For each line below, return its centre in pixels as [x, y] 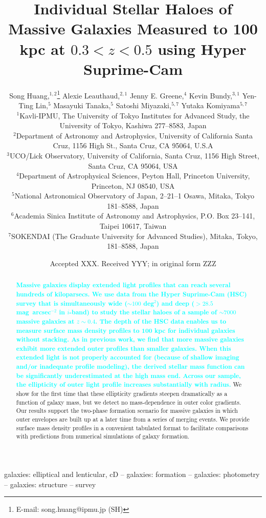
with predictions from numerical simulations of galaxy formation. [103, 436]
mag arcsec [34, 312]
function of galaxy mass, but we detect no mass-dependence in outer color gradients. [129, 402]
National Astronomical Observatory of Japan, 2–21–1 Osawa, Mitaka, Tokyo [135, 196]
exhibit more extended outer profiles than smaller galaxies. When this [124, 348]
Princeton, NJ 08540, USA [133, 185]
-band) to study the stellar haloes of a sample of [143, 312]
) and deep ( [175, 303]
